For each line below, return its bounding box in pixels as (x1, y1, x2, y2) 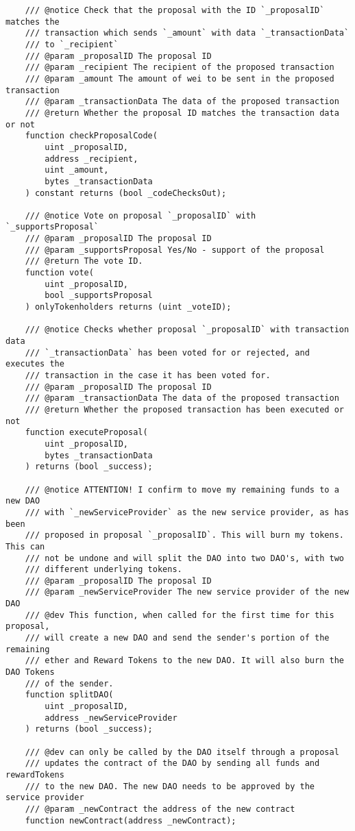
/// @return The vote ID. (25, 256, 143, 266)
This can (5, 541, 45, 551)
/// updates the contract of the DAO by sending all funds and (25, 758, 320, 769)
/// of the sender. (25, 678, 114, 689)
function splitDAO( (25, 690, 114, 700)
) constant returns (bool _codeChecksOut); (25, 188, 227, 198)
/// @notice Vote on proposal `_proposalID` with (25, 210, 256, 221)
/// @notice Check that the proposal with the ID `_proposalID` (25, 5, 325, 15)
